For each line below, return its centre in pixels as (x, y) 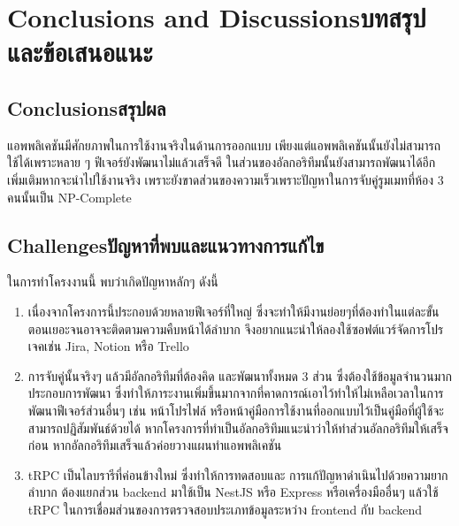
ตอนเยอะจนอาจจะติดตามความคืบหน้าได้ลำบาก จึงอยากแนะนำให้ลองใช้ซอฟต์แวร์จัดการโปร (236, 328)
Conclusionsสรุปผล (87, 107)
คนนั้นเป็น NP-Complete (69, 197)
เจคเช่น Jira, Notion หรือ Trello (108, 346)
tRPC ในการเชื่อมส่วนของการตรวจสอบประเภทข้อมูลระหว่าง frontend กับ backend (225, 509)
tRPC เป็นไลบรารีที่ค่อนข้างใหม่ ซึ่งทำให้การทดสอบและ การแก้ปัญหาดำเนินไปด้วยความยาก (238, 474)
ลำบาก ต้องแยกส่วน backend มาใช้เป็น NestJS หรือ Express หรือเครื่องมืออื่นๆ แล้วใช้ (233, 492)
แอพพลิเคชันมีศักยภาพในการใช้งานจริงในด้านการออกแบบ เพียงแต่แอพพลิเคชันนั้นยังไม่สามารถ (224, 145)
